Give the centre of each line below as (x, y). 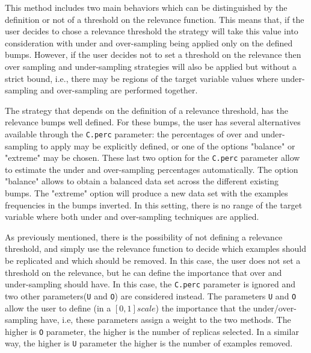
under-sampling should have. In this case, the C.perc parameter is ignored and (150, 284)
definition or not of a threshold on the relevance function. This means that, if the (155, 19)
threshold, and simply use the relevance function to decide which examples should (155, 248)
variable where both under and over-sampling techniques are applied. (132, 217)
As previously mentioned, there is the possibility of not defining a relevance (144, 236)
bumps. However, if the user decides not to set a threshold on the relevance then (153, 55)
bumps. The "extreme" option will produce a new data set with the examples (146, 193)
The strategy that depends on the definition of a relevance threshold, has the (146, 110)
